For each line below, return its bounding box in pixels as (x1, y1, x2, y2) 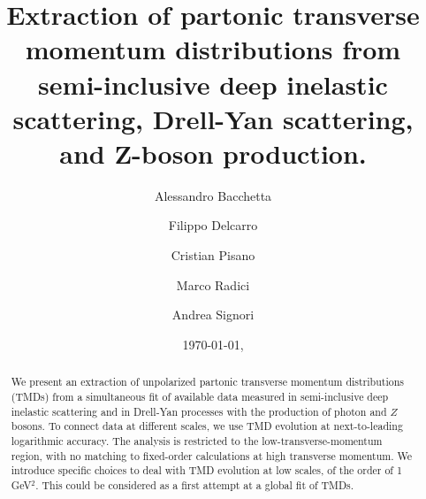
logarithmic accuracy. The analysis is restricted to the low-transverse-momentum (11, 433, 383, 448)
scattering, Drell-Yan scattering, (12, 100, 414, 136)
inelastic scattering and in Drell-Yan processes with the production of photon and (11, 403, 387, 418)
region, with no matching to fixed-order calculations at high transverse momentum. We (11, 448, 412, 463)
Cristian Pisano (171, 246, 255, 265)
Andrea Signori (171, 305, 255, 324)
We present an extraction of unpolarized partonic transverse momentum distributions (11, 374, 404, 389)
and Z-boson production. (59, 134, 367, 171)
